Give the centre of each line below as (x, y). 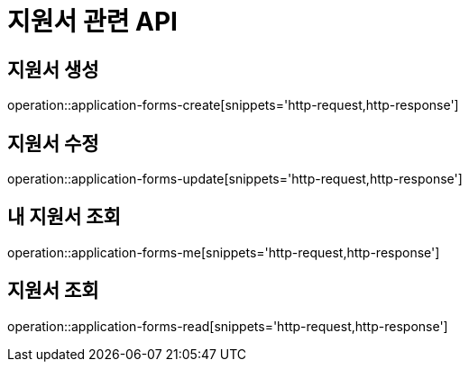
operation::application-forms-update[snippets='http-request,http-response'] (235, 179)
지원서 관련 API (92, 22)
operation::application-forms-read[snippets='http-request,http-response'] (228, 326)
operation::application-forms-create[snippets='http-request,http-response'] (233, 105)
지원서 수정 (53, 143)
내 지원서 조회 (64, 217)
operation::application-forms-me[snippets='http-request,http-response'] (224, 252)
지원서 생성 (53, 69)
